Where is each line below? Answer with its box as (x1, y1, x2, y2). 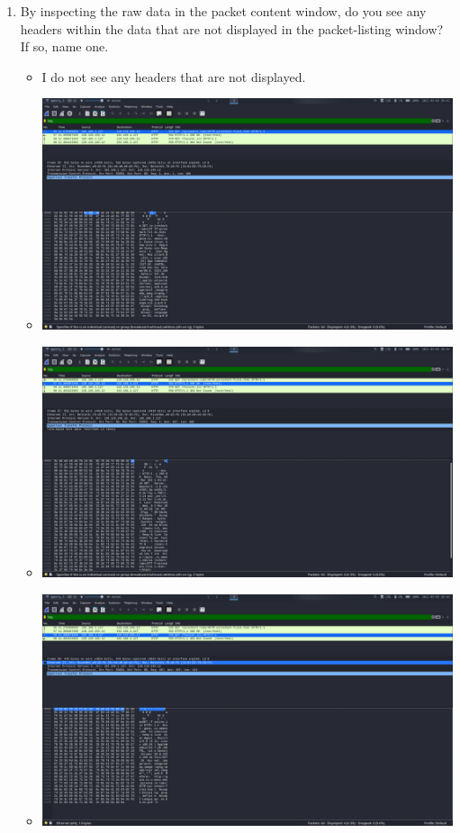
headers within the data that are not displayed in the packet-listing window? (20, 19, 444, 38)
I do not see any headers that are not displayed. (41, 67, 306, 86)
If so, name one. (20, 37, 109, 56)
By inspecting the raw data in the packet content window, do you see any (20, 2, 427, 20)
